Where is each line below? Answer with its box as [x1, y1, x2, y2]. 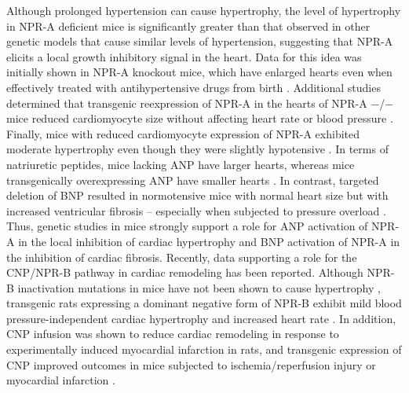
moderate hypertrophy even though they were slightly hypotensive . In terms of [6, 141, 389, 157]
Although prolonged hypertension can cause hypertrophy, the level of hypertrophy [6, 2, 401, 18]
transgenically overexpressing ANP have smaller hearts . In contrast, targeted [6, 171, 379, 188]
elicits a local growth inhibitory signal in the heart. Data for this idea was [6, 48, 362, 64]
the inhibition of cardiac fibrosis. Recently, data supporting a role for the [6, 248, 357, 265]
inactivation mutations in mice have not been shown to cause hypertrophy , [17, 279, 381, 296]
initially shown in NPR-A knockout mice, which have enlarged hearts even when [6, 64, 393, 80]
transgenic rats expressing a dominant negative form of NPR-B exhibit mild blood [6, 295, 402, 311]
